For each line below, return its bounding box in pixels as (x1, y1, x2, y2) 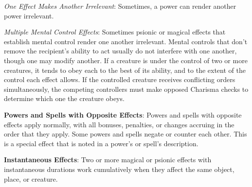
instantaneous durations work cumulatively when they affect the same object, (4, 164, 234, 174)
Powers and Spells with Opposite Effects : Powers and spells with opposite (4, 109, 242, 119)
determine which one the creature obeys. (4, 93, 125, 103)
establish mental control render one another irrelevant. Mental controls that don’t (4, 36, 248, 46)
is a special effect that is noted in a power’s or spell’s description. (4, 138, 198, 148)
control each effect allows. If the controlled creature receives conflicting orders (4, 74, 235, 85)
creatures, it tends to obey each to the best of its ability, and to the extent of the (4, 65, 246, 75)
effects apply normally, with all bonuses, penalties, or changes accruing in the (4, 119, 234, 129)
